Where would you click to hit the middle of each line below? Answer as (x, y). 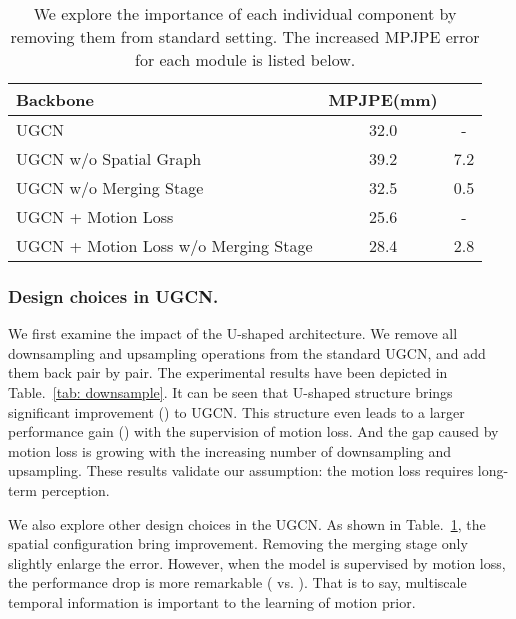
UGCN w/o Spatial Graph (109, 158)
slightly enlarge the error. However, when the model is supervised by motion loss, (257, 562)
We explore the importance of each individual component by (245, 13)
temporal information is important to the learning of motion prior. (212, 601)
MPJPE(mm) (383, 99)
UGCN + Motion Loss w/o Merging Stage (164, 245)
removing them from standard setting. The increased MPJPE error (245, 36)
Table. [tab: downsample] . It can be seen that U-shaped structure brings (230, 392)
